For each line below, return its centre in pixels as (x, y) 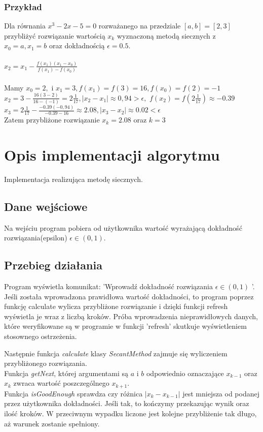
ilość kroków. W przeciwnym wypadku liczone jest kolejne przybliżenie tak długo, (130, 413)
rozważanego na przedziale (140, 26)
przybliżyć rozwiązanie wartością (55, 35)
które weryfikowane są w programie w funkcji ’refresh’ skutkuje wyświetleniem (125, 326)
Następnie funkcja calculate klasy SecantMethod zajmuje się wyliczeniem (116, 353)
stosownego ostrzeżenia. (41, 336)
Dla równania (25, 26)
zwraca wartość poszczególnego (61, 383)
